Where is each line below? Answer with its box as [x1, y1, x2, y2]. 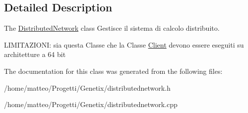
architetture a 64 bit [4, 49, 66, 59]
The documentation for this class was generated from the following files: [4, 65, 223, 76]
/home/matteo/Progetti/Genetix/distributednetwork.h [4, 82, 171, 93]
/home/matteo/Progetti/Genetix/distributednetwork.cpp [4, 99, 178, 110]
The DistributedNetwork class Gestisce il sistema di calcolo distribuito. [4, 23, 220, 33]
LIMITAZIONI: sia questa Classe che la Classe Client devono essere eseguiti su [4, 39, 244, 50]
